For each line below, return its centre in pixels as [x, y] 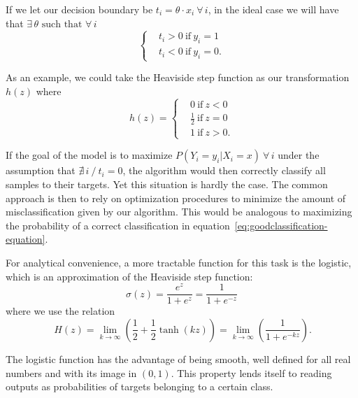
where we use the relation [60, 311]
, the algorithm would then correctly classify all [224, 170]
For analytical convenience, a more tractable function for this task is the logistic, [179, 263]
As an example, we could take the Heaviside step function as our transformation [178, 77]
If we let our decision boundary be [79, 9]
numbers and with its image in [71, 372]
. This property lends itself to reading [251, 372]
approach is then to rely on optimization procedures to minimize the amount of [176, 198]
